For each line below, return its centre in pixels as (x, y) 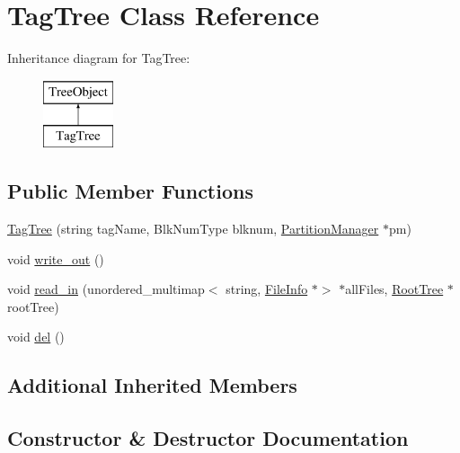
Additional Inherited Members (152, 385)
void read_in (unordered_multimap (106, 289)
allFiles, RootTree (394, 289)
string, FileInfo (267, 289)
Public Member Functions (130, 191)
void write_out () (56, 258)
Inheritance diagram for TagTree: (99, 58)
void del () (36, 337)
